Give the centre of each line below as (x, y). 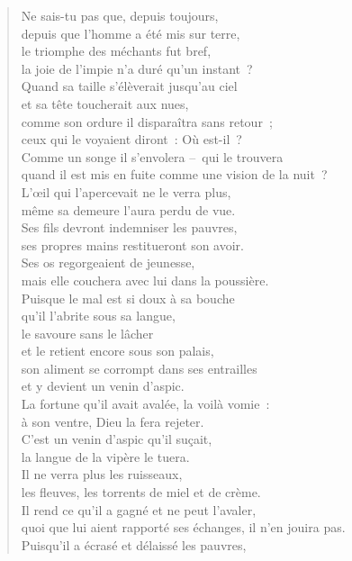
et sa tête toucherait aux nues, (105, 103)
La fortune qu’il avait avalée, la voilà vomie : (145, 404)
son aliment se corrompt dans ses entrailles (139, 368)
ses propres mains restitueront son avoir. (132, 244)
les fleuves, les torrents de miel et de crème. (141, 492)
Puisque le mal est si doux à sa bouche (128, 298)
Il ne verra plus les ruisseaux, (102, 474)
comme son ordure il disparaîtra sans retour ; (147, 121)
